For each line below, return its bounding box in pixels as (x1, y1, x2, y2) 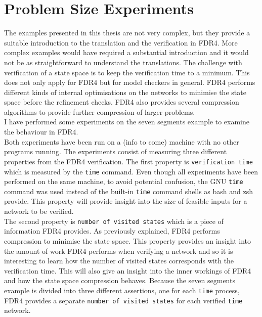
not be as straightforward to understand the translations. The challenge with (4, 57, 242, 67)
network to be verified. (4, 206, 74, 216)
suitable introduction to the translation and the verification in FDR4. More (4, 37, 238, 48)
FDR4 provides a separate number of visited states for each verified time (4, 295, 243, 305)
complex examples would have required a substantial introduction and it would (4, 47, 249, 58)
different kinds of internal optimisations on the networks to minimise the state (4, 86, 246, 97)
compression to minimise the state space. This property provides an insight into (4, 235, 251, 246)
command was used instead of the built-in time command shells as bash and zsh (4, 186, 253, 196)
